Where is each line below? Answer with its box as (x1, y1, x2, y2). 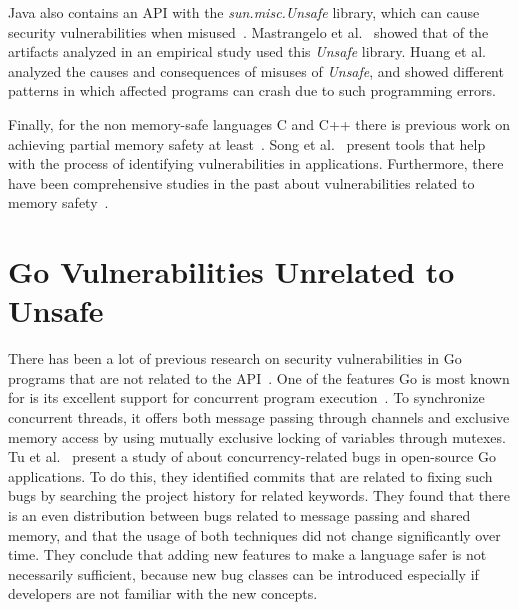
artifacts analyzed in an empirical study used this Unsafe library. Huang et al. (8, 41, 486, 62)
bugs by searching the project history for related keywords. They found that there (8, 485, 510, 506)
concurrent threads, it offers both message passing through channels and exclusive (8, 407, 510, 428)
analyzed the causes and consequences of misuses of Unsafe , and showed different (8, 60, 504, 81)
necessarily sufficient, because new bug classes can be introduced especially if (8, 563, 479, 584)
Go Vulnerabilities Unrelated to (8, 251, 455, 292)
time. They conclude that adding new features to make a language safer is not (8, 544, 487, 565)
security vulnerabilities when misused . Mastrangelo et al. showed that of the (8, 21, 489, 42)
